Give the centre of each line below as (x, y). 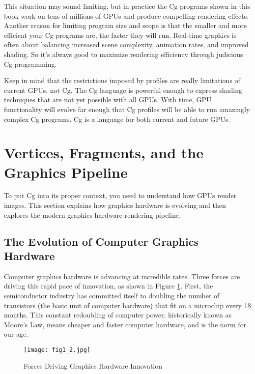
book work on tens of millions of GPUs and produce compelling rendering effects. (127, 15)
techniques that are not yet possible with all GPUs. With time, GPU (108, 100)
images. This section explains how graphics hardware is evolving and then (115, 205)
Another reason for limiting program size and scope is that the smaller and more (126, 25)
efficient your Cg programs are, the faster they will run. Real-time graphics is (120, 35)
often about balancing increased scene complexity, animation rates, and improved (126, 44)
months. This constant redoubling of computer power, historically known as (118, 315)
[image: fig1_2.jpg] (57, 350)
